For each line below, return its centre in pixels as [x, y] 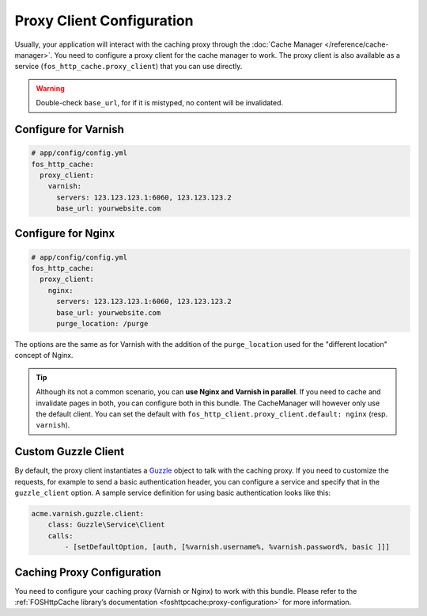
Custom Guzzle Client [70, 452]
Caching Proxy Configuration [88, 572]
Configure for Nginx [65, 234]
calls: [60, 536]
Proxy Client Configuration [104, 21]
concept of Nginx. [44, 356]
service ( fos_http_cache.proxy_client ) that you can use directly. [128, 67]
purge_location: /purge [102, 323]
